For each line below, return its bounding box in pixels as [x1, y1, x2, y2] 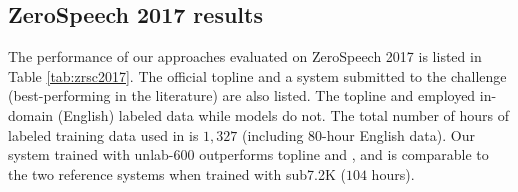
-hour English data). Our [322, 124, 475, 145]
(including [241, 124, 304, 145]
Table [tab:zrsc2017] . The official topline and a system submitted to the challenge [8, 65, 507, 86]
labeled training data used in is [8, 124, 199, 145]
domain [8, 104, 54, 125]
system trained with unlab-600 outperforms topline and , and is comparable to [8, 144, 489, 165]
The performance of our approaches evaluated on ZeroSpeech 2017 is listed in [8, 46, 482, 67]
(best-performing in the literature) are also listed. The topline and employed [8, 85, 476, 106]
